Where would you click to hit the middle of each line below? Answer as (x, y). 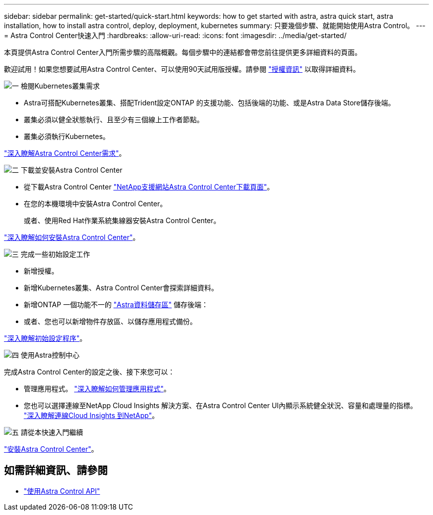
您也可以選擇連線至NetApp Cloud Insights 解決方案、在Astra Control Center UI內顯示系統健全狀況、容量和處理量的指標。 (220, 405)
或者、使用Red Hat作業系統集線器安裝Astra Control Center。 (122, 220)
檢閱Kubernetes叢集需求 (60, 86)
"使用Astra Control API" (62, 491)
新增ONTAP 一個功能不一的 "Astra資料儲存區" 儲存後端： (116, 304)
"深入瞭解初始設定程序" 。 (45, 338)
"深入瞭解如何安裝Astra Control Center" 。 (72, 237)
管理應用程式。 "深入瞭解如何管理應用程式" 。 (97, 389)
